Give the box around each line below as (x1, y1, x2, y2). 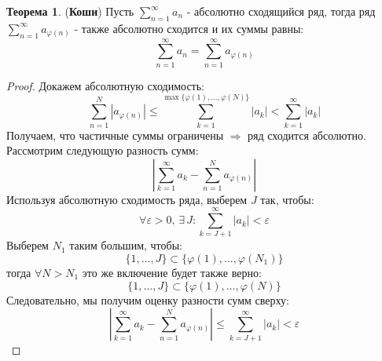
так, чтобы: (260, 191, 314, 207)
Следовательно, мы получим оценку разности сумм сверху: (6, 291, 289, 308)
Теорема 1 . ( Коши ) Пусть (6, 3, 134, 19)
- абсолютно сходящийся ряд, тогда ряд (186, 3, 376, 19)
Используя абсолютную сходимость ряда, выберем (6, 191, 248, 207)
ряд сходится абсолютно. (248, 126, 366, 143)
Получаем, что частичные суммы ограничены (6, 126, 224, 143)
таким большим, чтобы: (69, 237, 182, 253)
